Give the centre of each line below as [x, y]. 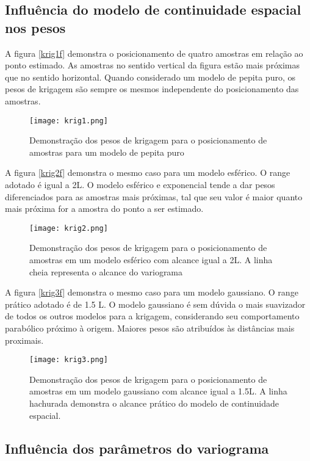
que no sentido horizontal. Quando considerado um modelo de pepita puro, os [150, 77]
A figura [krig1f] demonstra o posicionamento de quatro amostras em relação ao [154, 53]
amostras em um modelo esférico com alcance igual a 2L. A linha [151, 260]
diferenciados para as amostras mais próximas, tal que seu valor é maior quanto [154, 196]
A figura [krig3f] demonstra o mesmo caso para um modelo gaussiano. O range [152, 292]
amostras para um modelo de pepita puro [107, 152]
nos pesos [35, 27]
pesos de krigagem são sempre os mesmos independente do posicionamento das [152, 89]
